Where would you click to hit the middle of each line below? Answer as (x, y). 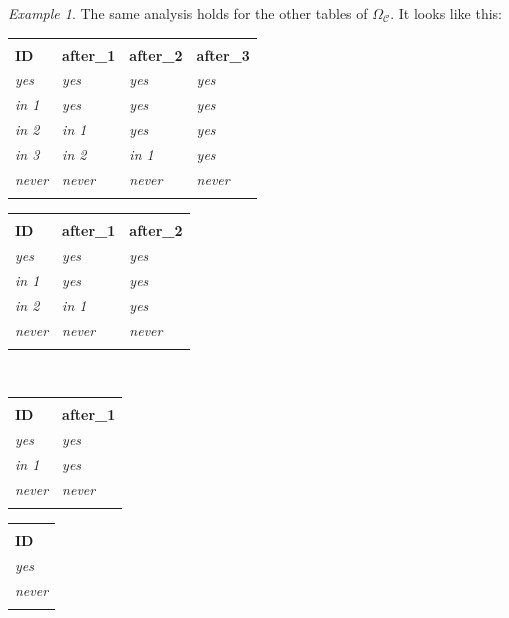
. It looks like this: (446, 13)
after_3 (223, 54)
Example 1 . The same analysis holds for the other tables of (188, 13)
